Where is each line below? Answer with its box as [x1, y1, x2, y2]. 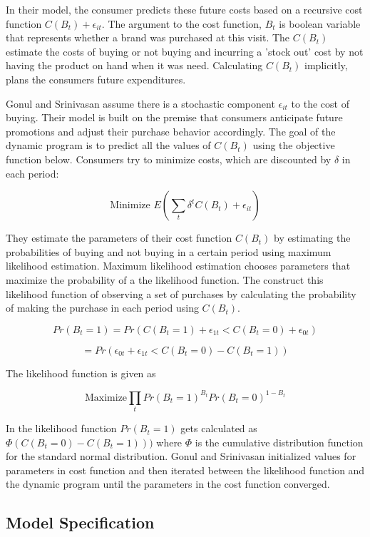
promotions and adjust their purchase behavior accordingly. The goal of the [6, 123, 336, 138]
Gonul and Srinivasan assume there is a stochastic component [6, 96, 275, 111]
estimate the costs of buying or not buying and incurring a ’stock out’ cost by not [6, 44, 364, 58]
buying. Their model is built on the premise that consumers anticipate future [6, 110, 343, 125]
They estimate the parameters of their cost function [6, 230, 232, 245]
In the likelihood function [6, 421, 117, 436]
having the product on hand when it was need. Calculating [6, 58, 263, 73]
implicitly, [304, 58, 348, 73]
